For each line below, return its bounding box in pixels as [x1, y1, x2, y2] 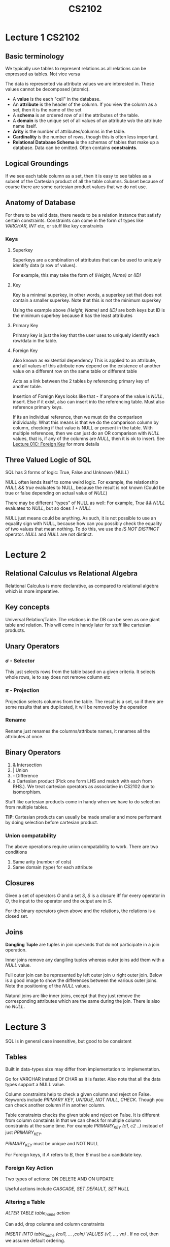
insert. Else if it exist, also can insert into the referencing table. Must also [12, 398, 165, 404]
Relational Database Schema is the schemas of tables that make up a [12, 139, 159, 145]
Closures [5, 879, 35, 888]
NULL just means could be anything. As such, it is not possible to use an [5, 515, 156, 521]
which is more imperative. [5, 588, 59, 594]
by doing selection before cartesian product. [5, 819, 98, 825]
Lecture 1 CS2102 [5, 32, 80, 43]
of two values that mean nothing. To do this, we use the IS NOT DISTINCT [5, 526, 159, 532]
